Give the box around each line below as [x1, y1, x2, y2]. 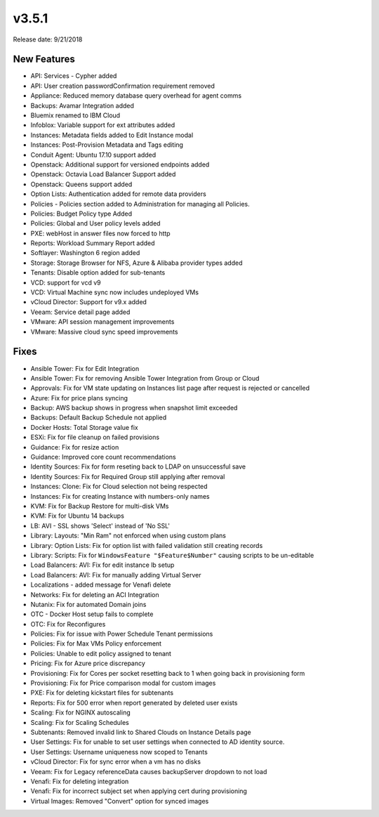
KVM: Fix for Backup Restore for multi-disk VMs [30, 502, 169, 510]
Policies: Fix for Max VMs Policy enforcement [30, 639, 161, 648]
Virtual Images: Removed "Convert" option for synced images [30, 797, 209, 805]
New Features [13, 53, 75, 65]
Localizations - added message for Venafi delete [30, 580, 171, 589]
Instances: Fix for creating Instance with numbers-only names [30, 492, 210, 500]
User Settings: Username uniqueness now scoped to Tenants [30, 747, 208, 756]
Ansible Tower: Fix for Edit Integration [30, 364, 140, 372]
